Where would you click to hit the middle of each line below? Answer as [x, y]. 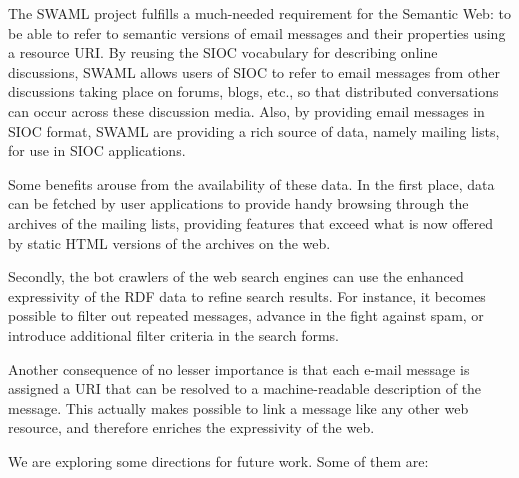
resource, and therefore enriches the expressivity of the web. [191, 427]
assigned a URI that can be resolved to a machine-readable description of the [245, 388]
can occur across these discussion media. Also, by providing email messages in [246, 110]
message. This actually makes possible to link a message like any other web [238, 407]
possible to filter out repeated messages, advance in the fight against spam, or [246, 315]
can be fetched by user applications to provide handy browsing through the [238, 203]
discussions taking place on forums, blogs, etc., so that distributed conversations [253, 91]
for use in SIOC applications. [97, 150]
